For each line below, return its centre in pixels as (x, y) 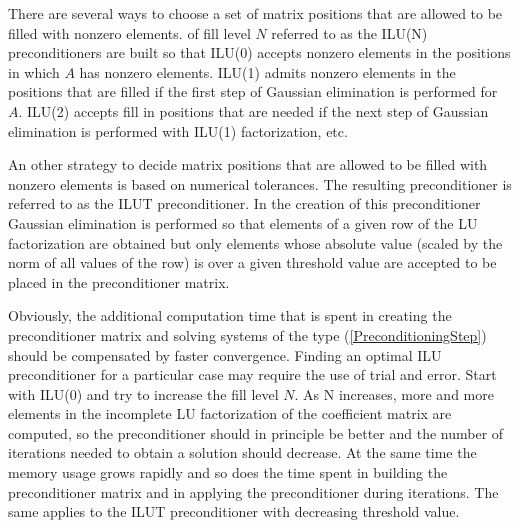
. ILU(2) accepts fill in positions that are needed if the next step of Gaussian (253, 110)
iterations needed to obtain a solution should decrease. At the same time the (242, 452)
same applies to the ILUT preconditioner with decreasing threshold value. (234, 511)
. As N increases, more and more (394, 393)
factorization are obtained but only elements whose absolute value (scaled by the (255, 242)
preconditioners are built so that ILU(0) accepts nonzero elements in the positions (259, 52)
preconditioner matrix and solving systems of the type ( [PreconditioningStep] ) (247, 334)
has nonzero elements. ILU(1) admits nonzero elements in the (267, 71)
